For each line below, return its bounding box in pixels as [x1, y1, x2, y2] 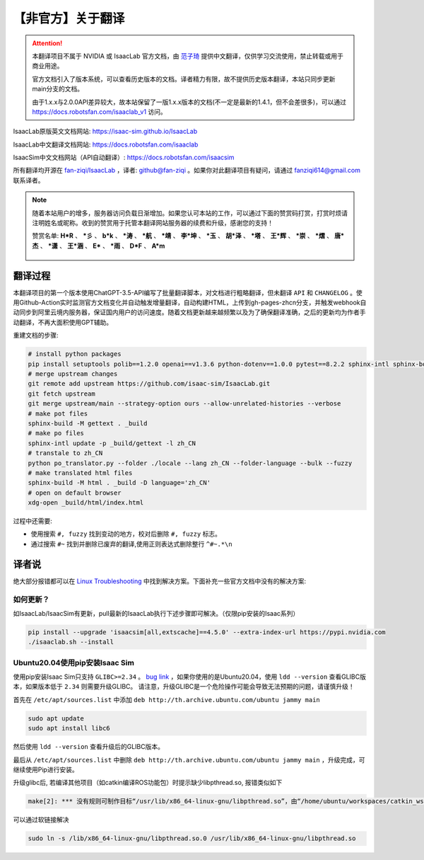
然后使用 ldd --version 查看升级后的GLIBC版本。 [13, 743, 164, 751]
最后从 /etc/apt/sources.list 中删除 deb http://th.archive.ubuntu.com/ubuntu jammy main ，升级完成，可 [13, 755, 365, 764]
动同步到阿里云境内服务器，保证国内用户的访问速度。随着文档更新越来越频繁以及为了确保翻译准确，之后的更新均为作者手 [13, 308, 366, 316]
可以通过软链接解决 [13, 815, 69, 824]
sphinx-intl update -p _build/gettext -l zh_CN [28, 439, 196, 447]
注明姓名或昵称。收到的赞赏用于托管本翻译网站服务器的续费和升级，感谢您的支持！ [32, 219, 273, 227]
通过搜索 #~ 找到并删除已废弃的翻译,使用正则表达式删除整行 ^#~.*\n [30, 539, 232, 548]
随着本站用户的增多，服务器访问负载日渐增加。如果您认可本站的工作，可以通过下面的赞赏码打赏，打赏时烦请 [32, 209, 348, 217]
